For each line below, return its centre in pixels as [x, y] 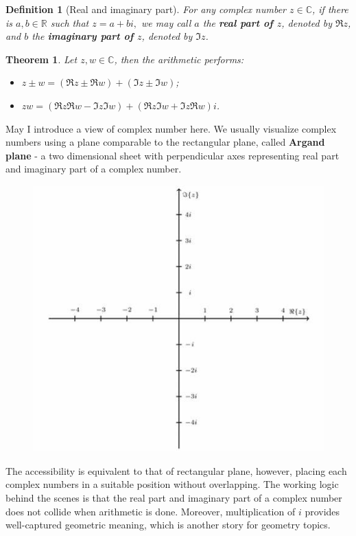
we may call [166, 22]
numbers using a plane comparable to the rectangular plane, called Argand [165, 142]
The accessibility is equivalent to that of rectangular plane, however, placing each [176, 470]
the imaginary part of [83, 36]
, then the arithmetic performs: [179, 59]
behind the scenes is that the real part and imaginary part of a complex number [174, 498]
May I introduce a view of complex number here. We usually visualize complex [171, 128]
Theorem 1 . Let [41, 59]
